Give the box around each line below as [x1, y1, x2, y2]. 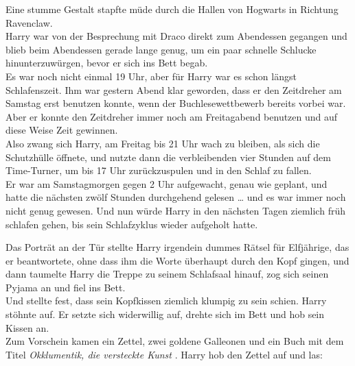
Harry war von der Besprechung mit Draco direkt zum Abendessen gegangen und [5, 29, 347, 43]
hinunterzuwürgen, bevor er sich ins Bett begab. [5, 56, 208, 70]
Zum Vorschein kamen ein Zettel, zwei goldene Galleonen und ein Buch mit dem [5, 334, 344, 348]
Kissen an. [5, 320, 49, 334]
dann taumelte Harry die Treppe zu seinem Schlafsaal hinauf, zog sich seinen [5, 267, 329, 281]
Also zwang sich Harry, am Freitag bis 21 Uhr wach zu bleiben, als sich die [5, 136, 320, 150]
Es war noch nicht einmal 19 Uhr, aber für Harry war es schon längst [5, 69, 297, 83]
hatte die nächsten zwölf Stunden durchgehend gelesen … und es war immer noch [5, 190, 346, 204]
